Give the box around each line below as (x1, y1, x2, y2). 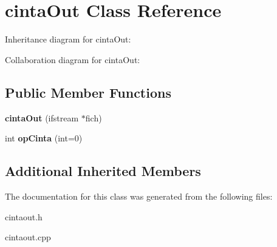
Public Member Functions (5, 83, 171, 101)
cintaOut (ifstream (5, 111, 79, 124)
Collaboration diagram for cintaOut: (5, 53, 140, 66)
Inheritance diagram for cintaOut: (5, 33, 131, 46)
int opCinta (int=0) (5, 132, 83, 144)
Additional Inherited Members (5, 161, 201, 180)
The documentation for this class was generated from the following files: (5, 189, 273, 202)
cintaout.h (5, 210, 43, 223)
